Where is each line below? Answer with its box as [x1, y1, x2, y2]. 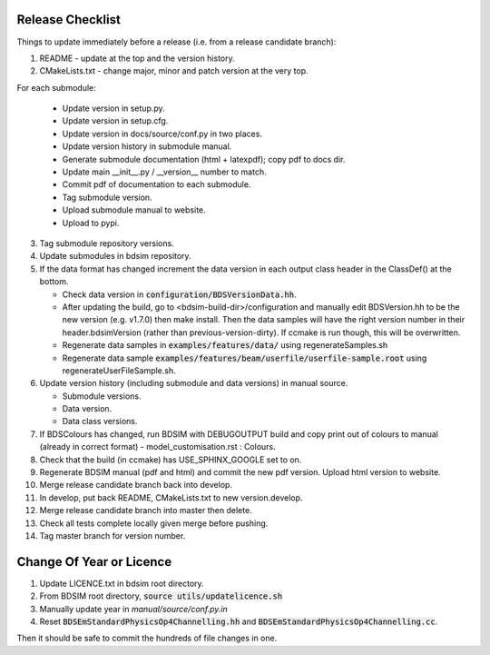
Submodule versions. [62, 391, 142, 402]
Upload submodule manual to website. [62, 204, 206, 215]
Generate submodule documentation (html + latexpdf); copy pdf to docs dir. [62, 154, 346, 164]
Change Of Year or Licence [16, 554, 172, 570]
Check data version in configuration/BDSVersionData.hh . [62, 289, 297, 300]
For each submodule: [16, 82, 97, 93]
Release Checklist [16, 12, 122, 27]
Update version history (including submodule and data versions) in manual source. [39, 378, 348, 389]
